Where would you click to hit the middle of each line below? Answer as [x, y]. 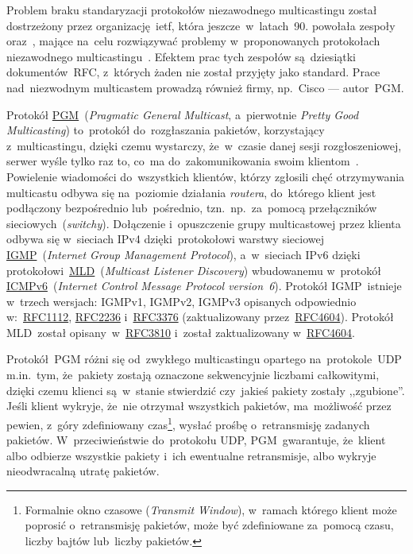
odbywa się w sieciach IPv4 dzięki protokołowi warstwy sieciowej [165, 239]
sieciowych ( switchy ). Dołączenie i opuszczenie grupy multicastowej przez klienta [204, 223]
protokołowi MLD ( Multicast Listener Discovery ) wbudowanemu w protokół [194, 270]
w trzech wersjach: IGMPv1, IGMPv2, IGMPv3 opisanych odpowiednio [181, 301]
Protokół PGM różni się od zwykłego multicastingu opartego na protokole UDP [204, 359]
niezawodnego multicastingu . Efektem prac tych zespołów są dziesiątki [181, 56]
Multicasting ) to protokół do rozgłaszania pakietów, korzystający [166, 130]
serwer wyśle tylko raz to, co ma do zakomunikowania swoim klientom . [183, 161]
